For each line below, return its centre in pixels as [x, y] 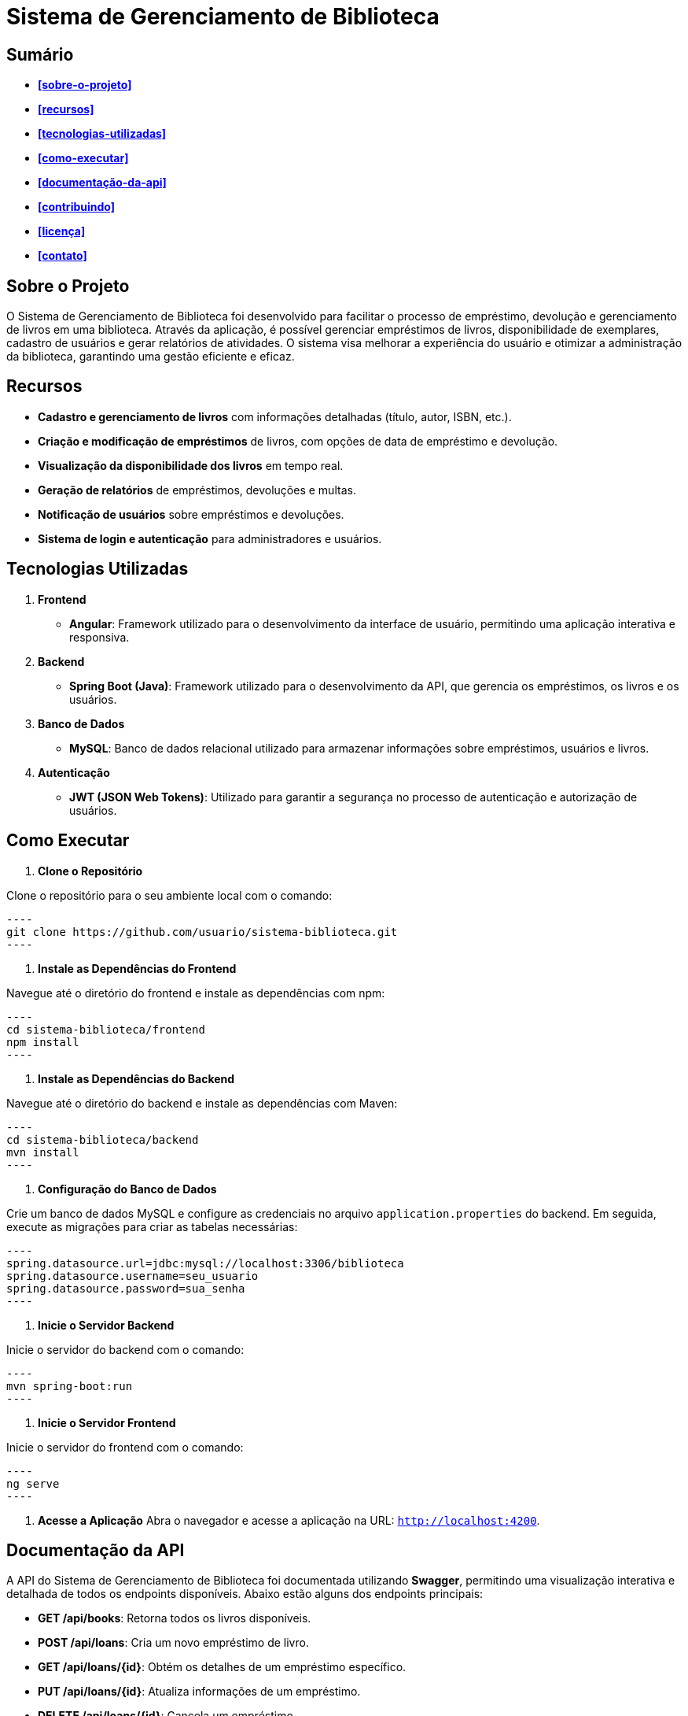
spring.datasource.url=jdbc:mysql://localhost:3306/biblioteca [205, 1263]
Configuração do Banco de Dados [127, 1189]
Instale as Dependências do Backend [136, 1078]
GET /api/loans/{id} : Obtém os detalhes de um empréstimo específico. [222, 1667]
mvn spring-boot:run [70, 1386]
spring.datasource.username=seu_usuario [132, 1276]
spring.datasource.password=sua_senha [126, 1288]
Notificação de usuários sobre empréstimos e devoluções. [191, 514]
